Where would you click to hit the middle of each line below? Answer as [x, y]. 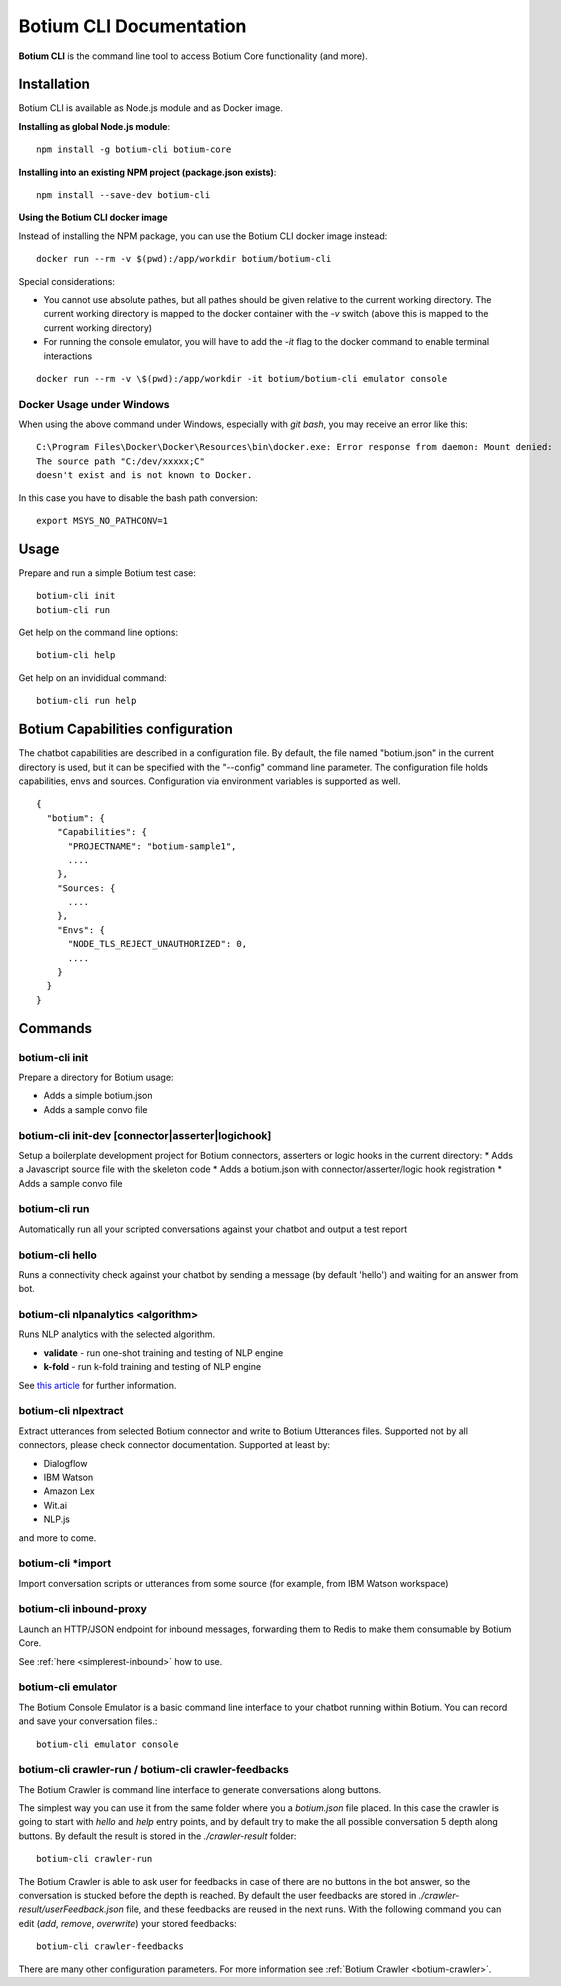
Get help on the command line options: [98, 632]
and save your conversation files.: [88, 1721]
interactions [68, 356]
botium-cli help [76, 655]
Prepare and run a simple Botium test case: [107, 572]
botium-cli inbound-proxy [82, 1609]
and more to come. [57, 1537]
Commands [55, 1028]
